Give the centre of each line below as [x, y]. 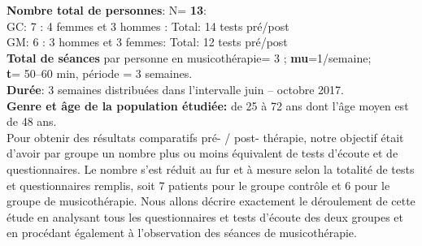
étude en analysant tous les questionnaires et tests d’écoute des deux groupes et [205, 216]
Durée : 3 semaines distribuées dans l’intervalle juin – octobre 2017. [175, 89]
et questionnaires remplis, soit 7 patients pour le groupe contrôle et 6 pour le [198, 185]
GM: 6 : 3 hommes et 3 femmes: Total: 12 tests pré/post [147, 42]
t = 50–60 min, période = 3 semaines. [100, 73]
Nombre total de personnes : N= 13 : [107, 10]
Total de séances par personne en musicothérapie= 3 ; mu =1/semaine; [189, 57]
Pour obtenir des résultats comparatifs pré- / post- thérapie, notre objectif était [205, 137]
